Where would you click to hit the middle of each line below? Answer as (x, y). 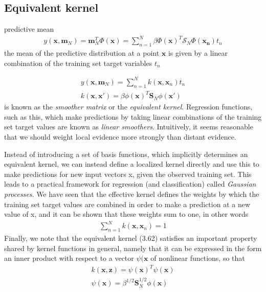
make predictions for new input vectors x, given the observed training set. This (128, 174)
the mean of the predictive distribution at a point (82, 53)
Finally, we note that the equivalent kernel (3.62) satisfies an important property (131, 238)
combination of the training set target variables (78, 63)
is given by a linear (198, 53)
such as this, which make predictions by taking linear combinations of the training (133, 116)
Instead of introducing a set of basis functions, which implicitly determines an (126, 154)
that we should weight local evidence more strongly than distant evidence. (120, 136)
